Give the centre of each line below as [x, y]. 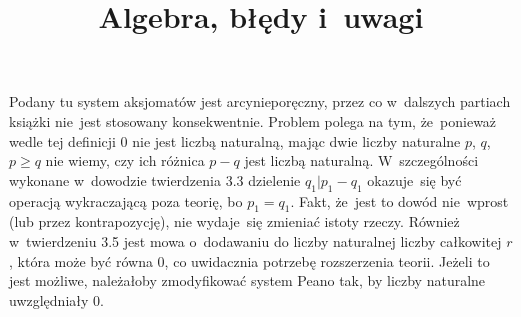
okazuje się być [414, 179]
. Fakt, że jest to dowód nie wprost [399, 200]
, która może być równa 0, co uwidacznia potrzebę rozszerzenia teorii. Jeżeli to [249, 260]
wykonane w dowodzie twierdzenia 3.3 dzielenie [155, 179]
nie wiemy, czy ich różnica [125, 160]
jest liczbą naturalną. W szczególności [361, 160]
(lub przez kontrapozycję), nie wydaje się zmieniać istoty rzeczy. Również [234, 221]
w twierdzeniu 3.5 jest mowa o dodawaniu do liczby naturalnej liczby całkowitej [255, 240]
